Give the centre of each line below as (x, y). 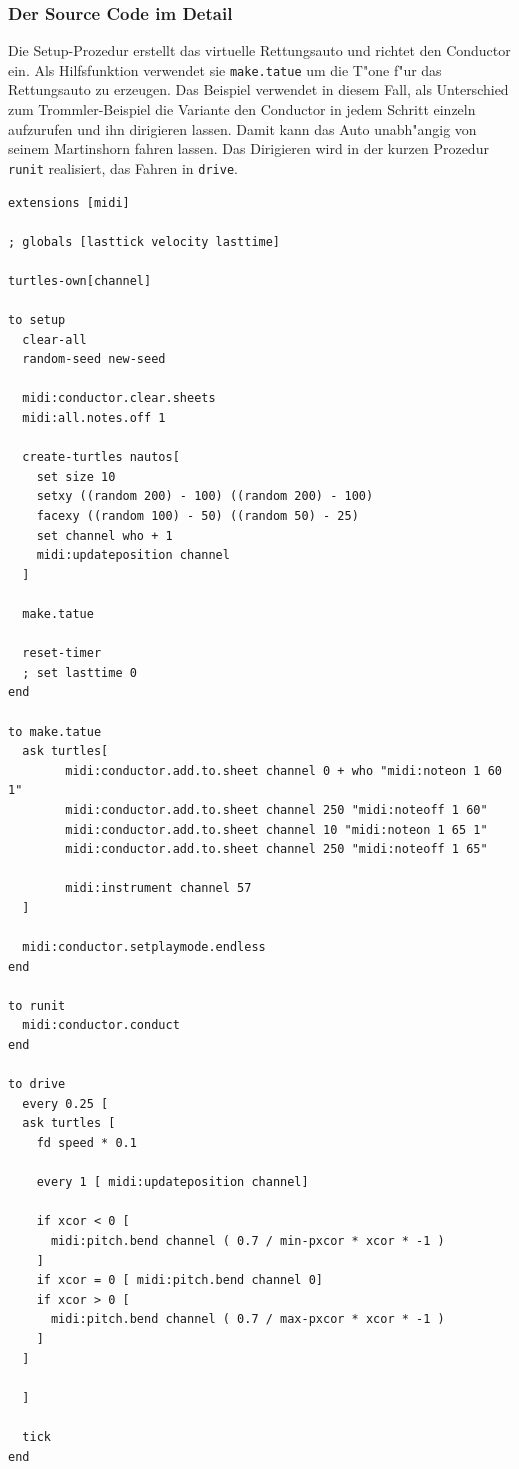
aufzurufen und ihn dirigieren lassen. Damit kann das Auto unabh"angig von (242, 128)
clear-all (54, 339)
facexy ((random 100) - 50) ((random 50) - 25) (197, 516)
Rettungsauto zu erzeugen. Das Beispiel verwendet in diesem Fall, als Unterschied (258, 89)
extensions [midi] (69, 202)
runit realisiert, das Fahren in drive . (123, 167)
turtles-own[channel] (80, 280)
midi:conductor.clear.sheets (119, 398)
